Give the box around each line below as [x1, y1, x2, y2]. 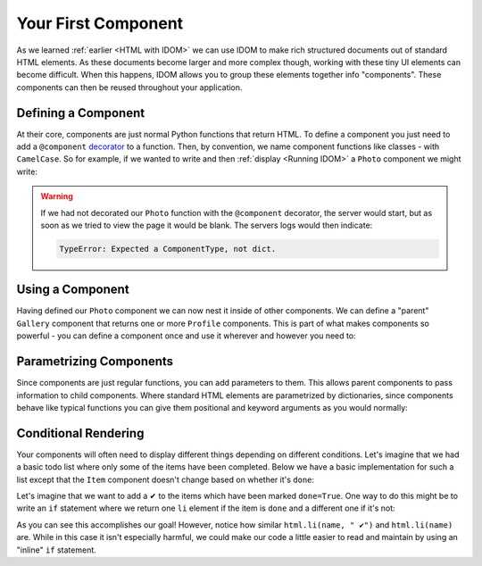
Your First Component [16, 13, 184, 33]
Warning [40, 191, 73, 202]
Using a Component [16, 282, 129, 297]
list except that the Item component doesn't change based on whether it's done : [16, 474, 315, 485]
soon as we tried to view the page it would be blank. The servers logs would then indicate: [40, 220, 373, 230]
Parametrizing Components [16, 354, 174, 370]
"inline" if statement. [16, 545, 97, 555]
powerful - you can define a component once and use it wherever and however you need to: [16, 330, 356, 341]
